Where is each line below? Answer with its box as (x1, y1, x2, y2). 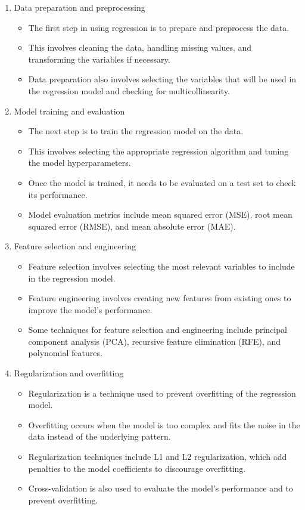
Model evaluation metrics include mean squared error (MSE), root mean (28, 208, 292, 221)
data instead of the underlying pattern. (28, 430, 171, 443)
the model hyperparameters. (28, 156, 131, 169)
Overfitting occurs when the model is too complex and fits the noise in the (28, 418, 300, 431)
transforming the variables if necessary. (28, 52, 170, 65)
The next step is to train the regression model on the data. (28, 125, 244, 137)
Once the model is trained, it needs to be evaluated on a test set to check (28, 176, 296, 188)
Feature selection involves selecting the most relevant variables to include (28, 259, 295, 272)
